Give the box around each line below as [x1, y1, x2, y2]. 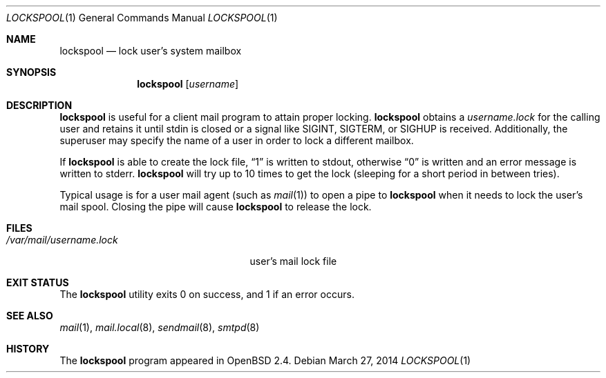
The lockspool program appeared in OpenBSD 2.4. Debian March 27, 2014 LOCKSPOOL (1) [59, 355, 471, 366]
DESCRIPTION [6, 99, 73, 111]
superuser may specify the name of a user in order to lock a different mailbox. [59, 135, 414, 146]
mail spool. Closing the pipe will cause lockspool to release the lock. [59, 201, 372, 212]
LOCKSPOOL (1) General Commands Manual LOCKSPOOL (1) [6, 12, 278, 23]
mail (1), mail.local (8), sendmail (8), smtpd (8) [59, 321, 260, 333]
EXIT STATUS [6, 277, 69, 288]
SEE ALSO [6, 310, 53, 321]
